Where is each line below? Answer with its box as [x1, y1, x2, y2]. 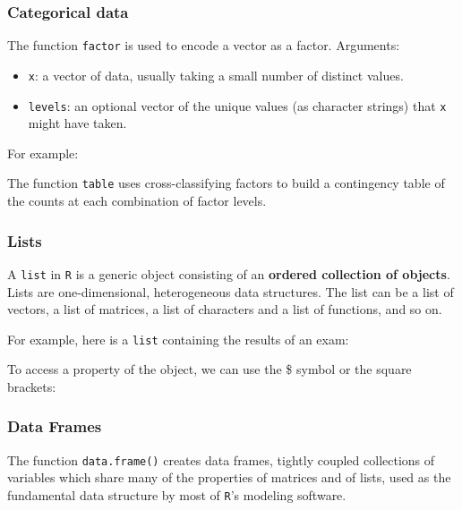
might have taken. [28, 114, 127, 132]
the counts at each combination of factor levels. [7, 191, 267, 210]
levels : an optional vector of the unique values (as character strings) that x [28, 96, 447, 115]
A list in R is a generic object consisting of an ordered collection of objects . [7, 264, 450, 283]
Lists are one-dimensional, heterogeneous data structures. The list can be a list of [7, 282, 454, 301]
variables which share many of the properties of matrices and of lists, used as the [7, 468, 451, 487]
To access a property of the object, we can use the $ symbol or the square [7, 360, 412, 378]
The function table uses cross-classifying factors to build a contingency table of [7, 174, 445, 192]
